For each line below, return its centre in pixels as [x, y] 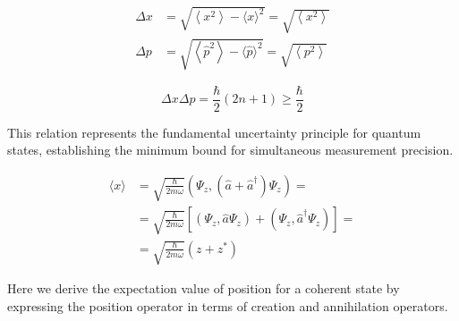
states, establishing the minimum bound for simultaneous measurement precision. [230, 150]
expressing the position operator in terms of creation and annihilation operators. [228, 305]
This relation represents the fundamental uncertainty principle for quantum [214, 132]
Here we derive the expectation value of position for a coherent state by [204, 288]
